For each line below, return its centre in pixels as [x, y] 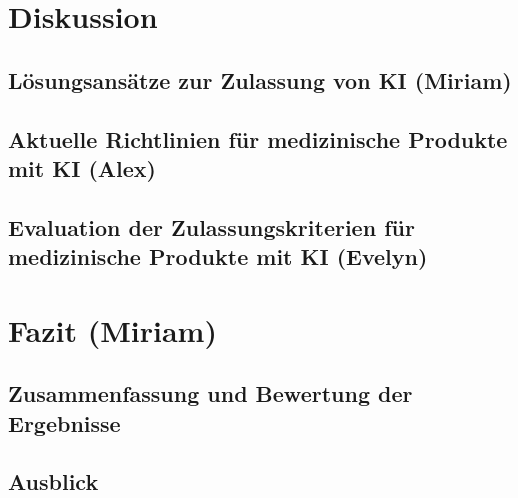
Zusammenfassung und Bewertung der [210, 393]
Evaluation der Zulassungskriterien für [211, 226]
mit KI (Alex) [82, 167]
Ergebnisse [64, 422]
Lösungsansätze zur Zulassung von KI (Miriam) [260, 79]
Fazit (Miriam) [112, 329]
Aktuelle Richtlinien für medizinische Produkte [258, 138]
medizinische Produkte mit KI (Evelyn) [218, 256]
